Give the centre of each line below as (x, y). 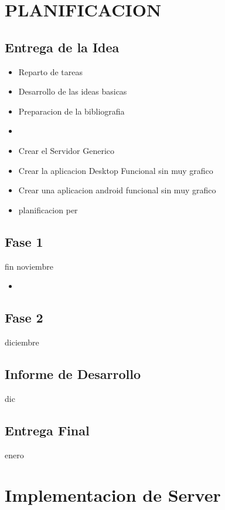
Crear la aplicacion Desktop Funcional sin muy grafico (116, 170)
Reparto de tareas (51, 71)
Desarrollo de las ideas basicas (73, 91)
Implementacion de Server (113, 495)
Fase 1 (24, 241)
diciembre (22, 342)
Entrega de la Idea (62, 47)
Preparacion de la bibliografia (71, 111)
